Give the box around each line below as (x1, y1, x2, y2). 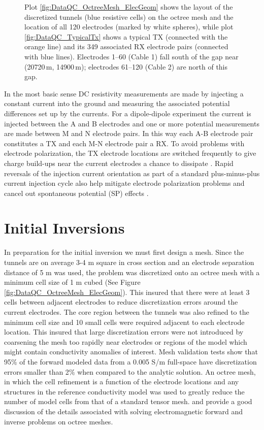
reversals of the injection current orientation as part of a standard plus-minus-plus (4, 168, 260, 178)
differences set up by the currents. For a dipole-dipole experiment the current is (4, 108, 251, 118)
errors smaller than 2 (4, 366, 69, 377)
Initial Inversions (4, 217, 125, 238)
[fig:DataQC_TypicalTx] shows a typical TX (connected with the (24, 31, 228, 42)
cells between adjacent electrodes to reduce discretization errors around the (4, 296, 238, 307)
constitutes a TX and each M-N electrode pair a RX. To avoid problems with (4, 138, 245, 148)
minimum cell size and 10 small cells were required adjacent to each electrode (4, 316, 245, 327)
